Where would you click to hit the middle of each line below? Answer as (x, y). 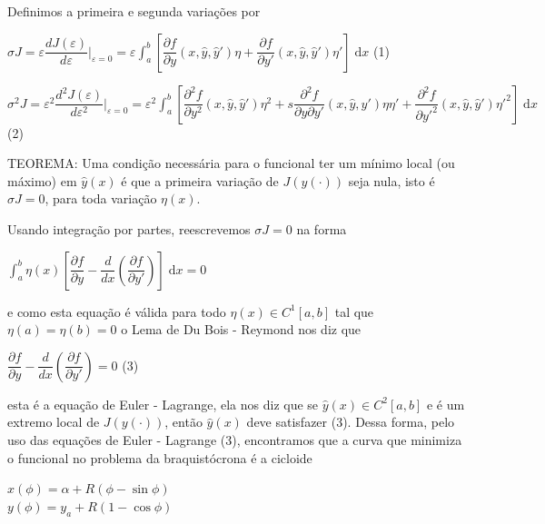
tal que (354, 311)
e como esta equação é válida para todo (117, 311)
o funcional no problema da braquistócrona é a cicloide (160, 457)
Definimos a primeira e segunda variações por (134, 11)
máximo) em (42, 180)
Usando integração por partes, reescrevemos (129, 228)
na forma (322, 228)
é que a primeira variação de (200, 180)
